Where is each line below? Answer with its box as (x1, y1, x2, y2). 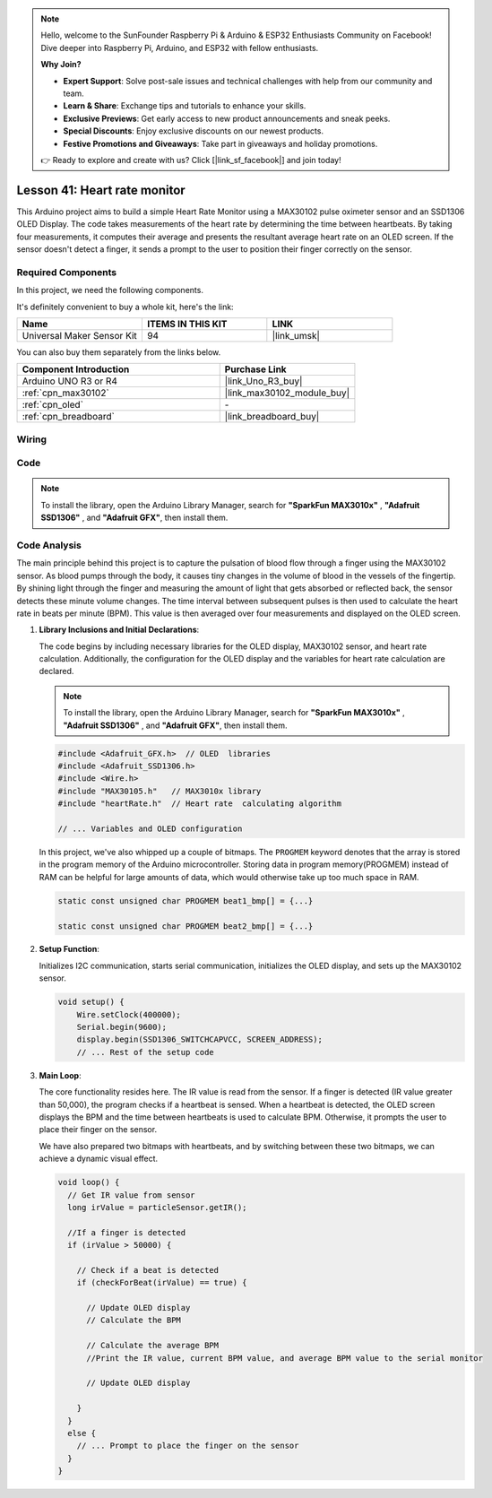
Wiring (16, 433, 47, 446)
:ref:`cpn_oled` (22, 399, 84, 411)
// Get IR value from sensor (67, 1190, 196, 1200)
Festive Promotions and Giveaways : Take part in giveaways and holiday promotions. (63, 138, 378, 149)
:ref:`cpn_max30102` (22, 386, 109, 399)
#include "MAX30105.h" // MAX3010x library (57, 785, 262, 796)
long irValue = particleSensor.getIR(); (67, 1202, 247, 1212)
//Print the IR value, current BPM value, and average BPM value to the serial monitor (86, 1353, 484, 1363)
